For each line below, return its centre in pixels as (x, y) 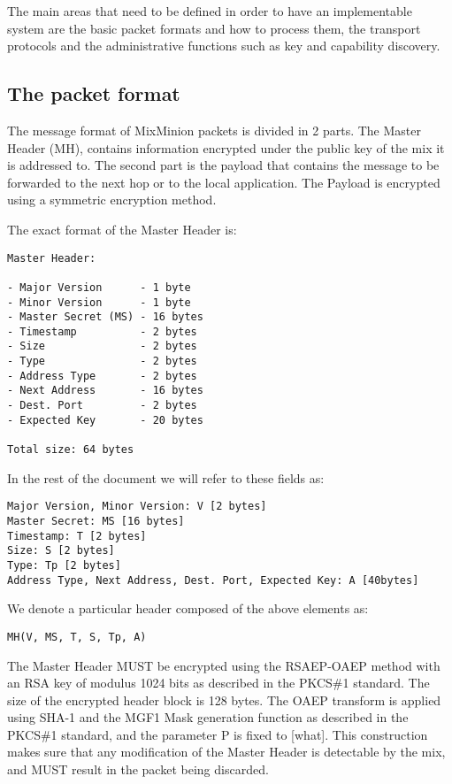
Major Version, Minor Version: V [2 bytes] (137, 507)
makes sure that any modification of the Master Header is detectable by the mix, (226, 752)
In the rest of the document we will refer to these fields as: (166, 477)
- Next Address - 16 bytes (105, 391)
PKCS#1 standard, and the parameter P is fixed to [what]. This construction (218, 734)
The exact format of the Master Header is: (122, 229)
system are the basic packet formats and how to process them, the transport (214, 28)
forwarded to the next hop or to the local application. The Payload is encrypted (224, 182)
